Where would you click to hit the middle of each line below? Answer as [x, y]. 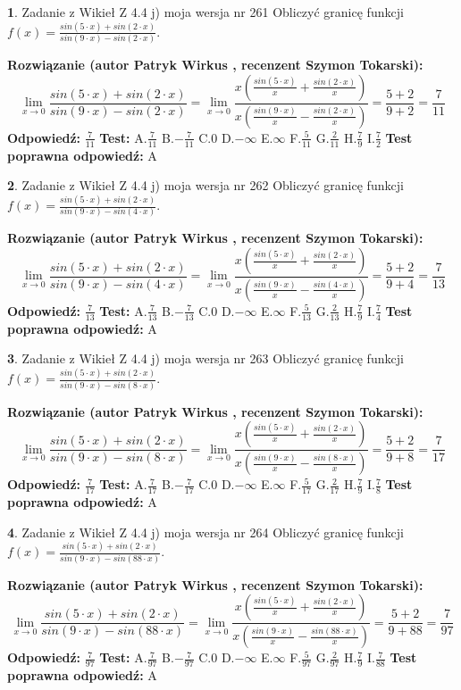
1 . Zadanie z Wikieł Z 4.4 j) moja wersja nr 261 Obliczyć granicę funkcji [205, 12]
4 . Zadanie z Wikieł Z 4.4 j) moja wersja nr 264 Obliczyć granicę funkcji [205, 532]
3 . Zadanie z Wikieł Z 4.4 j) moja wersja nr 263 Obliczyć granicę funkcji [205, 358]
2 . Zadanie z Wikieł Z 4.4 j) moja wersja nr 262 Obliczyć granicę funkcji [205, 185]
